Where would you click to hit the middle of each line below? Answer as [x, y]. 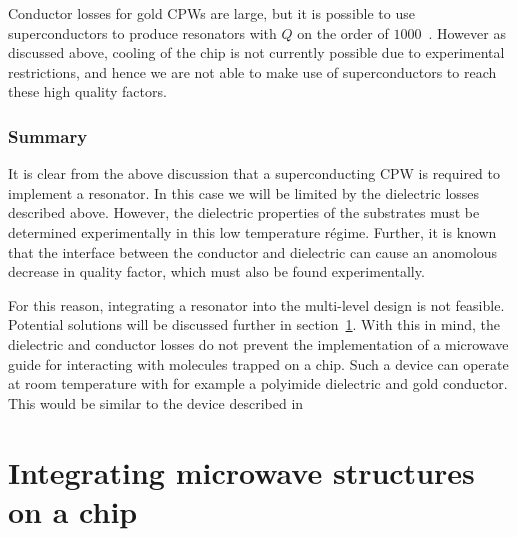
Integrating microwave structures [241, 471]
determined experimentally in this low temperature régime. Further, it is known [252, 231]
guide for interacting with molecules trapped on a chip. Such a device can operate [258, 363]
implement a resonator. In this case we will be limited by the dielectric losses [244, 192]
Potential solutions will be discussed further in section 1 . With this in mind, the [254, 324]
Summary [48, 135]
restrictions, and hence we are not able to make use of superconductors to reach [252, 71]
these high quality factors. [87, 91]
